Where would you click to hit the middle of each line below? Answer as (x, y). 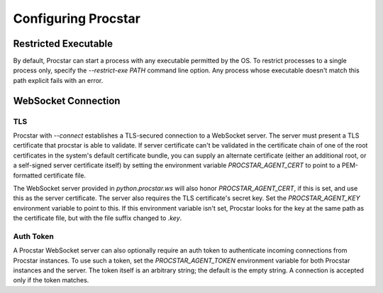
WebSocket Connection (67, 100)
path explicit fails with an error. (58, 80)
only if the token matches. (51, 280)
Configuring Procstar (77, 18)
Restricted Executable (63, 44)
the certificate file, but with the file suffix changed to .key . (98, 218)
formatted (28, 175)
